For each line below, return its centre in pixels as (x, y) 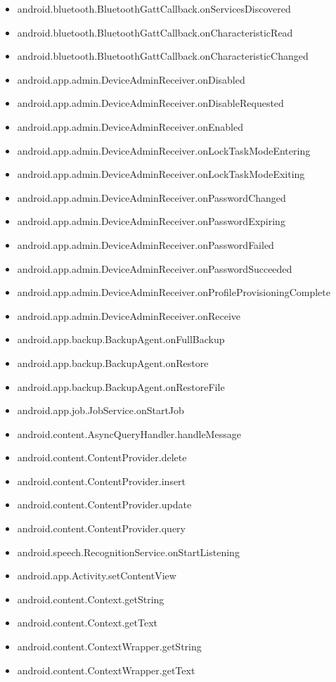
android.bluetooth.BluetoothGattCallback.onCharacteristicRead (155, 32)
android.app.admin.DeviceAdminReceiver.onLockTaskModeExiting (161, 174)
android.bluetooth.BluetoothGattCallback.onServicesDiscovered (154, 8)
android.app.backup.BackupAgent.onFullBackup (121, 339)
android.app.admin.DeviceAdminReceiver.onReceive (129, 315)
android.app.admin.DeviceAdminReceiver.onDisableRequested (150, 103)
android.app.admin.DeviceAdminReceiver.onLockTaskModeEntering (164, 150)
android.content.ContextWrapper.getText (106, 670)
